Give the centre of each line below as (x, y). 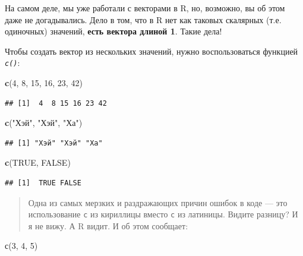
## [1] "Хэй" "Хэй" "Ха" (54, 143)
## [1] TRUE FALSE (43, 183)
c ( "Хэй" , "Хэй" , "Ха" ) (44, 123)
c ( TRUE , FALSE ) (38, 162)
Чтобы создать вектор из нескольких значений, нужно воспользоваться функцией (151, 51)
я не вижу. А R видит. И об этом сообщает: (108, 225)
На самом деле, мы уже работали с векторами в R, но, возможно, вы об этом (145, 8)
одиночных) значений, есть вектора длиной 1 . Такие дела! (113, 31)
